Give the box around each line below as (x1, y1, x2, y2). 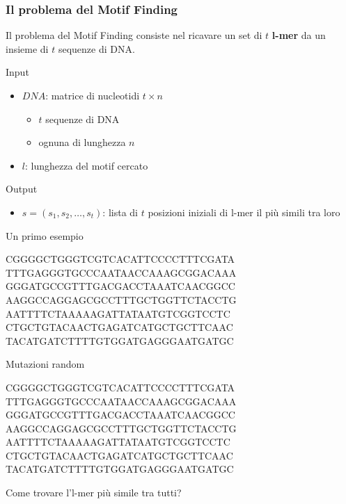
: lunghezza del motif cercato (24, 158, 148, 172)
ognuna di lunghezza (38, 135, 126, 149)
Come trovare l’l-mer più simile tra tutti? (6, 485, 182, 500)
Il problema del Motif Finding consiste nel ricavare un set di (6, 28, 262, 42)
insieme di (6, 41, 49, 56)
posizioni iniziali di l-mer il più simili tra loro (148, 204, 340, 219)
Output (6, 181, 38, 196)
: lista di (102, 204, 138, 219)
